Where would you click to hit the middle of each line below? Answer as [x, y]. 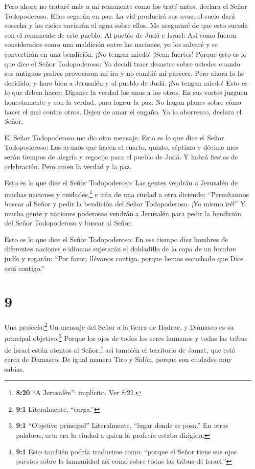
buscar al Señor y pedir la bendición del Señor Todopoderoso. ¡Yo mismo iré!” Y [125, 203]
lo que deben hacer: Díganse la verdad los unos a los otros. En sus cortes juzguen [126, 92]
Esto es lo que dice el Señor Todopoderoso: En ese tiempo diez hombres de [116, 239]
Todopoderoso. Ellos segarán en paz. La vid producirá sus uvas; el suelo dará [120, 15]
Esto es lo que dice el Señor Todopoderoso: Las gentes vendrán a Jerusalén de [121, 183]
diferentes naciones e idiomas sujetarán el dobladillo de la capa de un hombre [120, 249]
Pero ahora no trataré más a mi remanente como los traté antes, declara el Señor [126, 6]
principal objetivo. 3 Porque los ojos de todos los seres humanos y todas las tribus [126, 337]
